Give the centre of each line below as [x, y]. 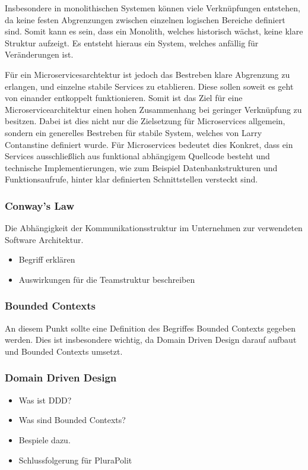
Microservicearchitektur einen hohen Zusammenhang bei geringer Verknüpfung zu [153, 109]
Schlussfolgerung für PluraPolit [75, 460]
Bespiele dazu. [45, 439]
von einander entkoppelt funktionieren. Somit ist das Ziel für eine [124, 98]
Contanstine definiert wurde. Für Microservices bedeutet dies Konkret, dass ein [149, 144]
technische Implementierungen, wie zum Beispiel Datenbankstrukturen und [141, 167]
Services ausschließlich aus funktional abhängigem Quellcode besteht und [137, 156]
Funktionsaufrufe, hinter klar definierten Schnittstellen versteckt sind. [131, 179]
